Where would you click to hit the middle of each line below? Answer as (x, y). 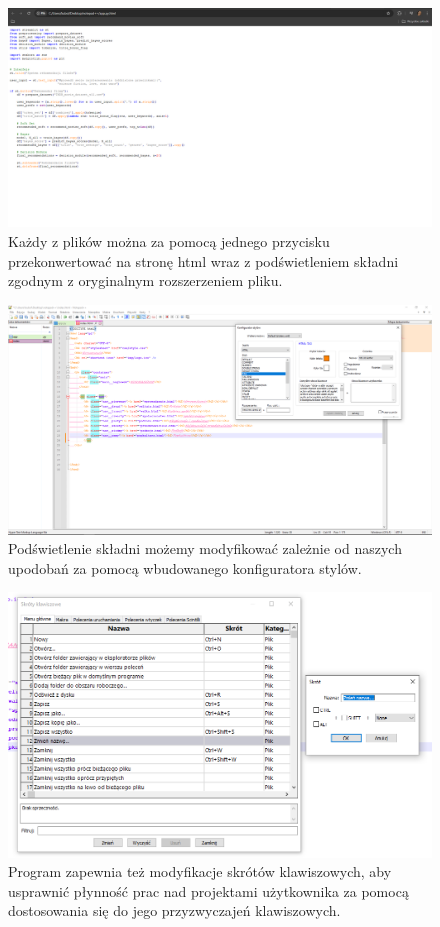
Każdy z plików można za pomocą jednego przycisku (169, 241)
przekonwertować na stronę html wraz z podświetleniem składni (203, 260)
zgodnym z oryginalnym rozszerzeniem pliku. (145, 280)
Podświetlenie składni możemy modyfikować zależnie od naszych (205, 548)
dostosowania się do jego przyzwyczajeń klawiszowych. (174, 910)
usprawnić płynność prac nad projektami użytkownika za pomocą (208, 890)
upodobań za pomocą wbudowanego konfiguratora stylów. (185, 567)
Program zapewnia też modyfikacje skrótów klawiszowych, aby (200, 871)
